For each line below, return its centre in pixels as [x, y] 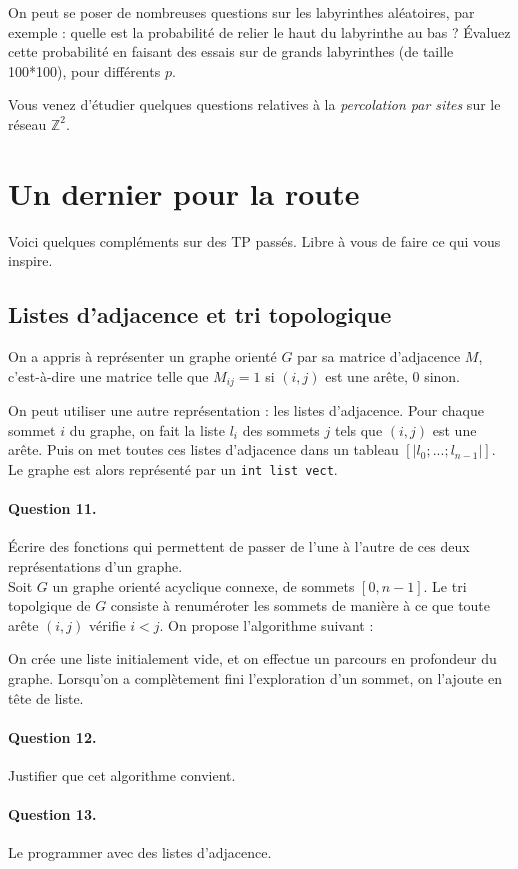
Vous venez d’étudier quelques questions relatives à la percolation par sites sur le [254, 104]
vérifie [107, 624]
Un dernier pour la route [184, 192]
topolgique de [49, 605]
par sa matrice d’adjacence [379, 356]
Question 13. [52, 814]
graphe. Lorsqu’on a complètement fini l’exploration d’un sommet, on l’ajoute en [255, 677]
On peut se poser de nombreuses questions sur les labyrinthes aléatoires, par [241, 12]
